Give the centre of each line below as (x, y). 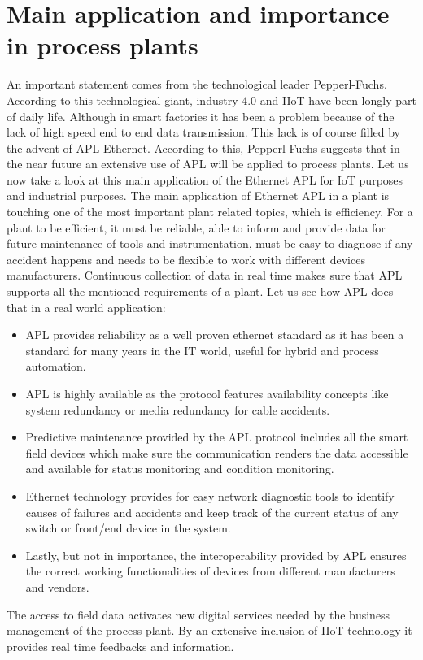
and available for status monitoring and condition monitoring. (180, 469)
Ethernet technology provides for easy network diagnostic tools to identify (210, 495)
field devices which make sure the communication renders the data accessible (217, 452)
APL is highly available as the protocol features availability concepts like (207, 393)
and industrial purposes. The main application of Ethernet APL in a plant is (198, 195)
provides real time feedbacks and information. (120, 646)
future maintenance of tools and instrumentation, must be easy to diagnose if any (210, 243)
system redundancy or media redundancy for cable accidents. (178, 409)
